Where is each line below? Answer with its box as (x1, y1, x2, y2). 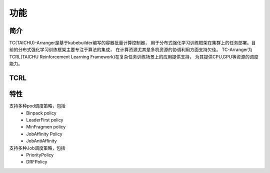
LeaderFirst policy (26, 116, 63, 122)
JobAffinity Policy (26, 130, 62, 137)
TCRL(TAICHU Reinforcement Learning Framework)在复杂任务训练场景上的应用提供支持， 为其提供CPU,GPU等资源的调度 (9, 53, 258, 59)
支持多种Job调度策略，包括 (9, 145, 65, 151)
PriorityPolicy (26, 151, 54, 157)
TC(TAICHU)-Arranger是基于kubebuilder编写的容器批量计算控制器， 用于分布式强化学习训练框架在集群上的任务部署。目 (9, 40, 256, 46)
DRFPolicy (26, 159, 47, 165)
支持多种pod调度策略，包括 (9, 103, 66, 109)
